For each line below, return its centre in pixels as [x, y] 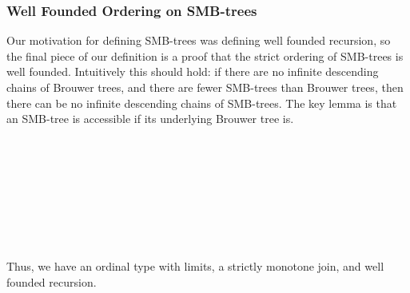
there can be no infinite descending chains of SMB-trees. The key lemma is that [202, 103]
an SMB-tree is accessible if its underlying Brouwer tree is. [150, 119]
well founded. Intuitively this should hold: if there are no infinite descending [193, 71]
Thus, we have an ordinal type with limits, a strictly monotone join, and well [195, 265]
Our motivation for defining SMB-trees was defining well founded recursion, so [199, 40]
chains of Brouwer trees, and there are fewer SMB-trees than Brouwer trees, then [205, 87]
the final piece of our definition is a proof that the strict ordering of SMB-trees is [205, 55]
